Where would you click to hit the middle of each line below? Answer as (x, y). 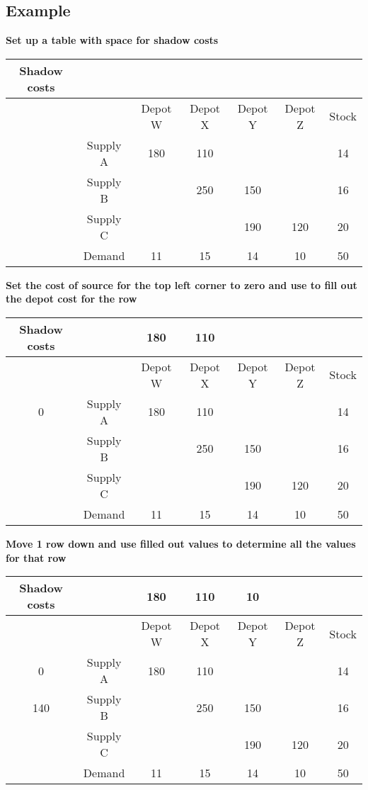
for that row (36, 557)
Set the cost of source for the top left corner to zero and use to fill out (182, 284)
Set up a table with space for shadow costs (112, 40)
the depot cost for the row (71, 299)
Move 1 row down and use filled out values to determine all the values (181, 543)
